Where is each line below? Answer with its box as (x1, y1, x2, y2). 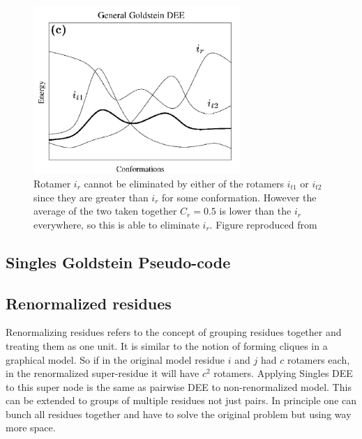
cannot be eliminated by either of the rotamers (84, 176, 284, 190)
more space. (6, 420, 56, 435)
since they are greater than (33, 190, 149, 204)
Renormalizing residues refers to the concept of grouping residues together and (6, 325, 342, 339)
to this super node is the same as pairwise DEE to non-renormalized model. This (6, 379, 352, 394)
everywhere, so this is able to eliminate (33, 217, 199, 231)
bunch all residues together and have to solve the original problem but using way (6, 406, 352, 421)
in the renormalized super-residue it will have (6, 366, 199, 380)
